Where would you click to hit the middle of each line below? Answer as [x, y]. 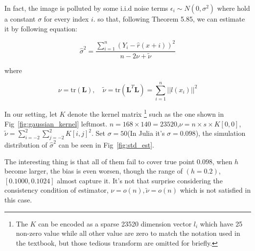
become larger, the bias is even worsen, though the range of [93, 171]
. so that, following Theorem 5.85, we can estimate [169, 19]
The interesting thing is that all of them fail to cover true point [100, 161]
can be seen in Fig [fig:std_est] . [106, 144]
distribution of [26, 144]
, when [222, 161]
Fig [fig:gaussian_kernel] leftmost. [56, 123]
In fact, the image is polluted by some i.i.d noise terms [86, 8]
